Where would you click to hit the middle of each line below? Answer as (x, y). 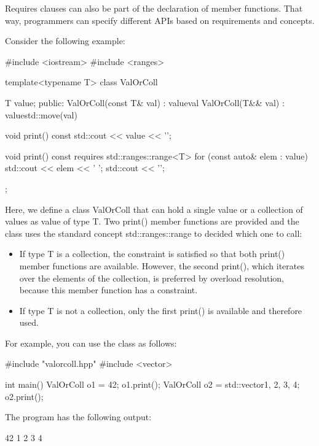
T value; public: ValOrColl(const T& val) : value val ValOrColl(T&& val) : (145, 102)
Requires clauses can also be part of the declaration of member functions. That (154, 8)
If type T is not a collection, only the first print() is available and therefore (161, 310)
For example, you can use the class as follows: (91, 343)
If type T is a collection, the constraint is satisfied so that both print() (152, 254)
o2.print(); (24, 396)
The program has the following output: (78, 417)
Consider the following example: (65, 41)
